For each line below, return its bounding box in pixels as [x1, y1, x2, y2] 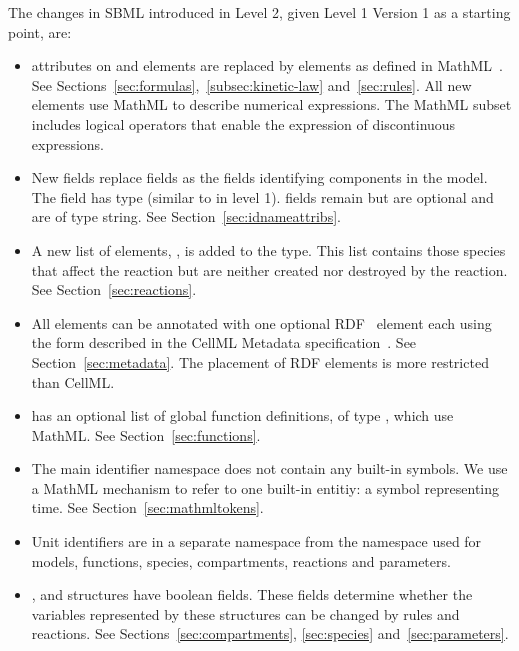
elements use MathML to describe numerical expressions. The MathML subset [31, 94, 512, 115]
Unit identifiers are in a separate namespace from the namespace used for [31, 531, 482, 552]
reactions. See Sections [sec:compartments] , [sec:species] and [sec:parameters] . [31, 623, 509, 644]
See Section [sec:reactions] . [31, 279, 197, 300]
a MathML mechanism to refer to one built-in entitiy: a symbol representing [31, 477, 500, 498]
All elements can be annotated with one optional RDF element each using [31, 312, 492, 333]
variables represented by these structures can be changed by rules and [31, 603, 460, 624]
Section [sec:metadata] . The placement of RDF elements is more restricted [31, 351, 489, 372]
